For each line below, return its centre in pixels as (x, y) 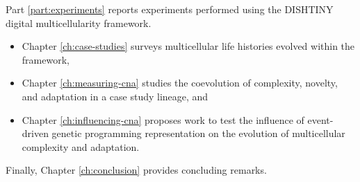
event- (320, 119)
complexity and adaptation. (81, 146)
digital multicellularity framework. (79, 22)
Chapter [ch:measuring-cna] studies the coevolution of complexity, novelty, (180, 83)
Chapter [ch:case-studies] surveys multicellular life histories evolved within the (188, 46)
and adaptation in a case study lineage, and (115, 96)
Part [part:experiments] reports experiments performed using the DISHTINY (170, 9)
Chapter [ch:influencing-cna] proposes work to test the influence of (163, 119)
